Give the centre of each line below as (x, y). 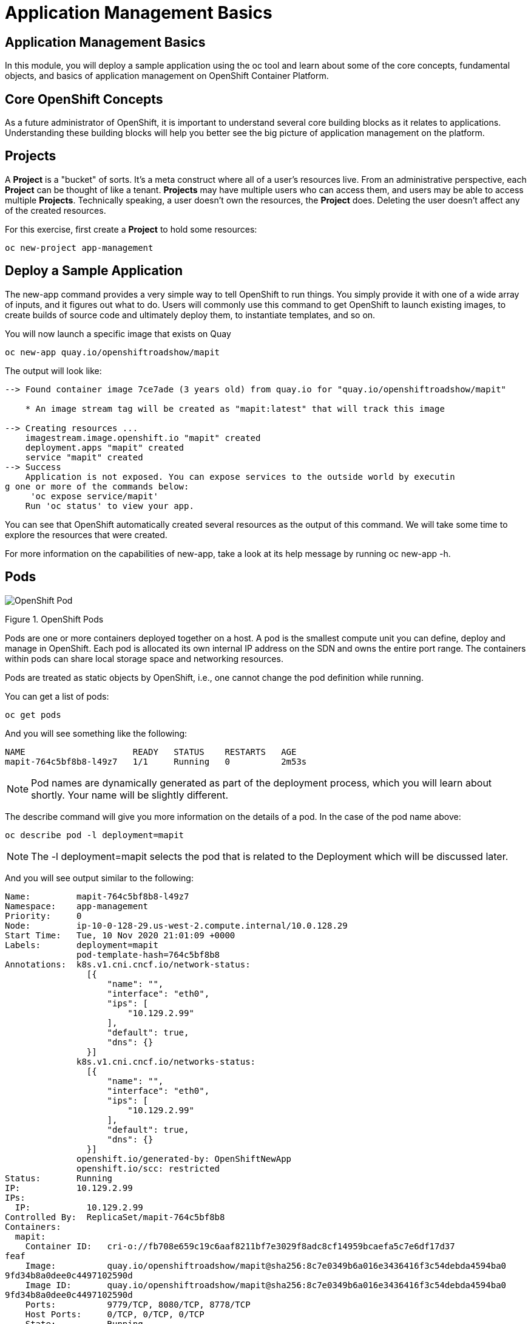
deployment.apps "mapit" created (105, 447)
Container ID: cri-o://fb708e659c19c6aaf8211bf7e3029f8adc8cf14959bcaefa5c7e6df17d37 (240, 1246)
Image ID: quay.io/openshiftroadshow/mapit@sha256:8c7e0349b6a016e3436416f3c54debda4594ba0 (266, 1285)
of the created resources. (56, 210)
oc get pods (33, 715)
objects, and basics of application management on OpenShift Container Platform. (167, 76)
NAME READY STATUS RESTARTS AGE (151, 752)
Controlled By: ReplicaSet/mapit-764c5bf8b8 (115, 1217)
